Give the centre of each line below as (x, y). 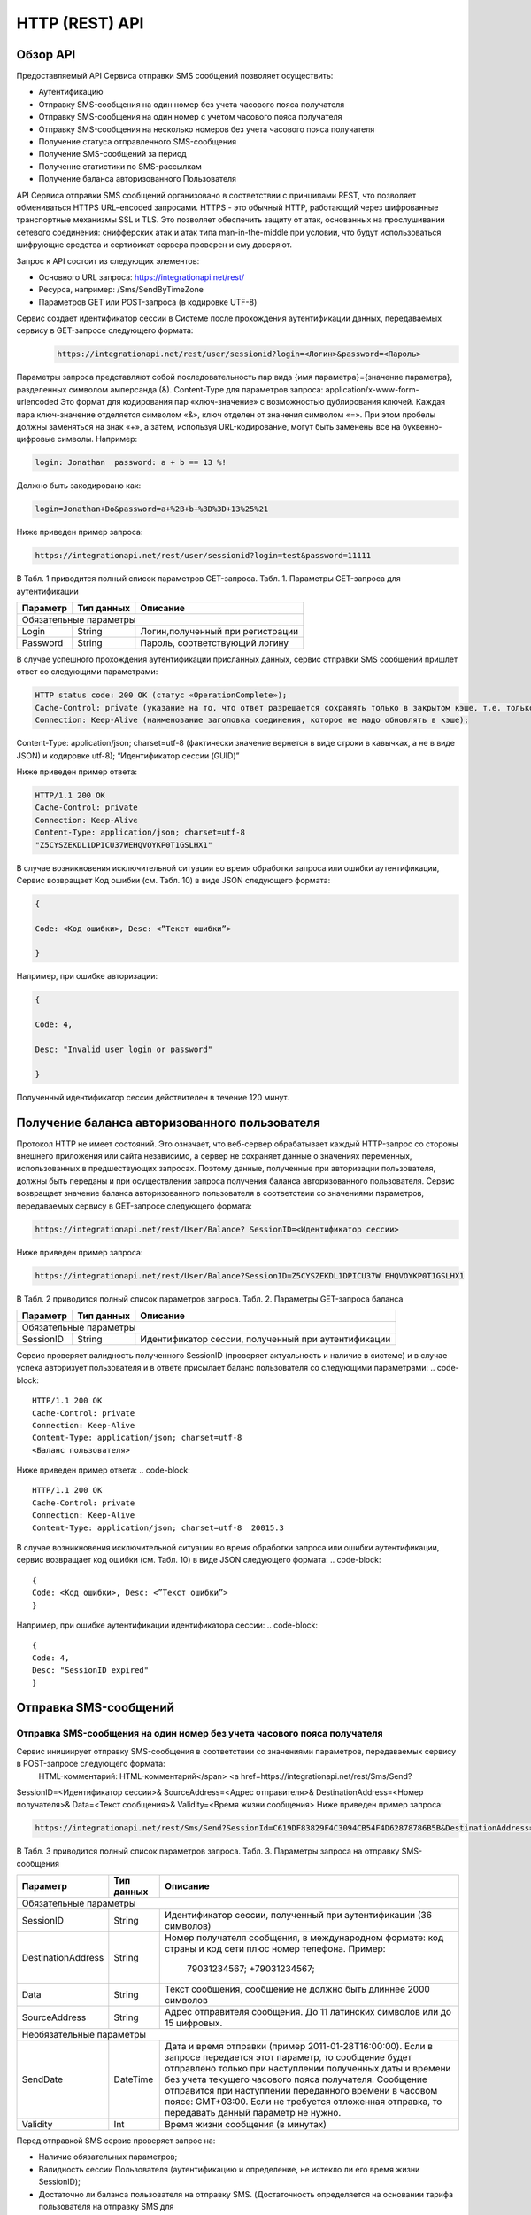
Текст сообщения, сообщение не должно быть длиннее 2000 (298, 1989)
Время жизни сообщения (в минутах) (246, 2125)
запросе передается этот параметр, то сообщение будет (289, 2057)
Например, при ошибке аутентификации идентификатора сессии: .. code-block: (167, 1625)
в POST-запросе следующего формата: (91, 1764)
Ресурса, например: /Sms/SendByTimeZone (121, 290)
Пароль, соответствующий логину (215, 643)
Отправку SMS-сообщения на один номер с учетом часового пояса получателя (190, 117)
